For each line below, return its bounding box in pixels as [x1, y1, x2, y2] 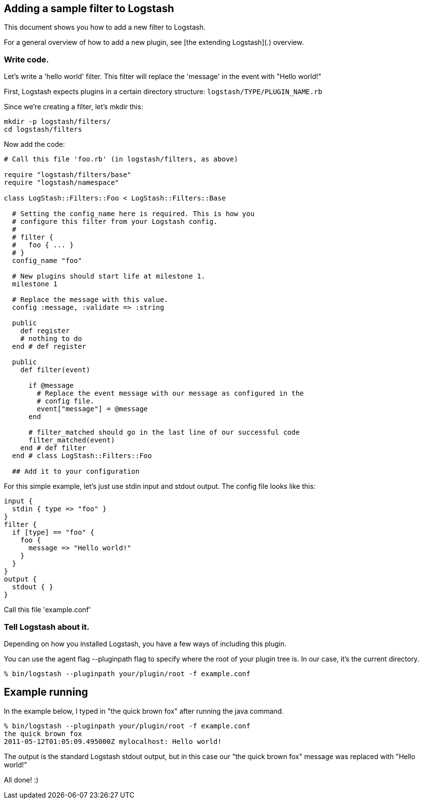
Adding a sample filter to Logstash [4, 2, 174, 15]
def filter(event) [20, 366, 91, 374]
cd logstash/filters [4, 125, 82, 134]
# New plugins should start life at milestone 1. [12, 272, 206, 281]
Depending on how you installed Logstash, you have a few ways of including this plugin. [4, 639, 287, 648]
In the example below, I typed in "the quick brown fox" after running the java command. [4, 706, 284, 715]
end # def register [12, 342, 86, 351]
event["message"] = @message [37, 405, 148, 413]
